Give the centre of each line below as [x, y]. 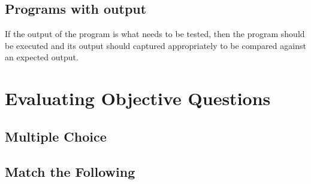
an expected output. [42, 57]
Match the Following [70, 171]
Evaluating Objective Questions [138, 98]
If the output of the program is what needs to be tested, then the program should [155, 34]
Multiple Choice [56, 136]
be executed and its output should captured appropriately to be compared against [155, 45]
